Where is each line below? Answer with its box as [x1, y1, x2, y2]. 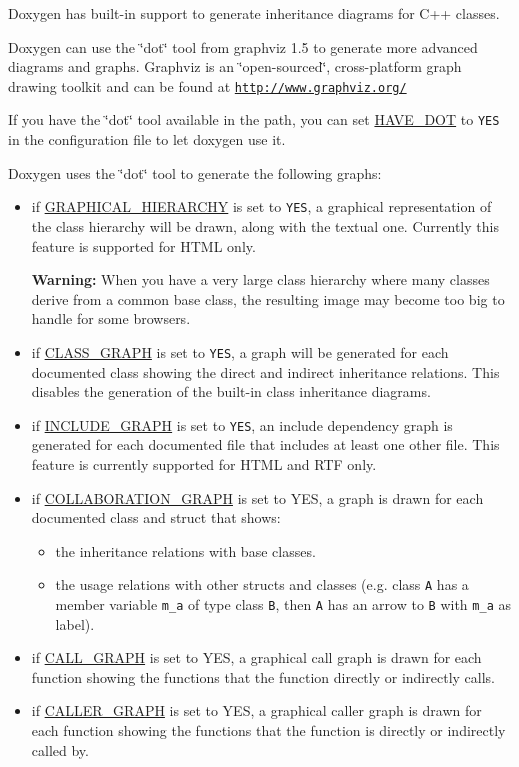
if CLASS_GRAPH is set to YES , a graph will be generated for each [31, 341, 449, 362]
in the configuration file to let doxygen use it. [8, 129, 286, 150]
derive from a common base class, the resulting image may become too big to [31, 288, 505, 309]
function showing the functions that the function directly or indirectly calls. [31, 666, 495, 687]
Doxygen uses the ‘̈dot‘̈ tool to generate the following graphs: [8, 162, 382, 183]
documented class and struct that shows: [31, 507, 281, 528]
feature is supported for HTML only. [31, 235, 256, 256]
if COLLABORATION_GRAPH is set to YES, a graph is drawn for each [31, 487, 484, 508]
